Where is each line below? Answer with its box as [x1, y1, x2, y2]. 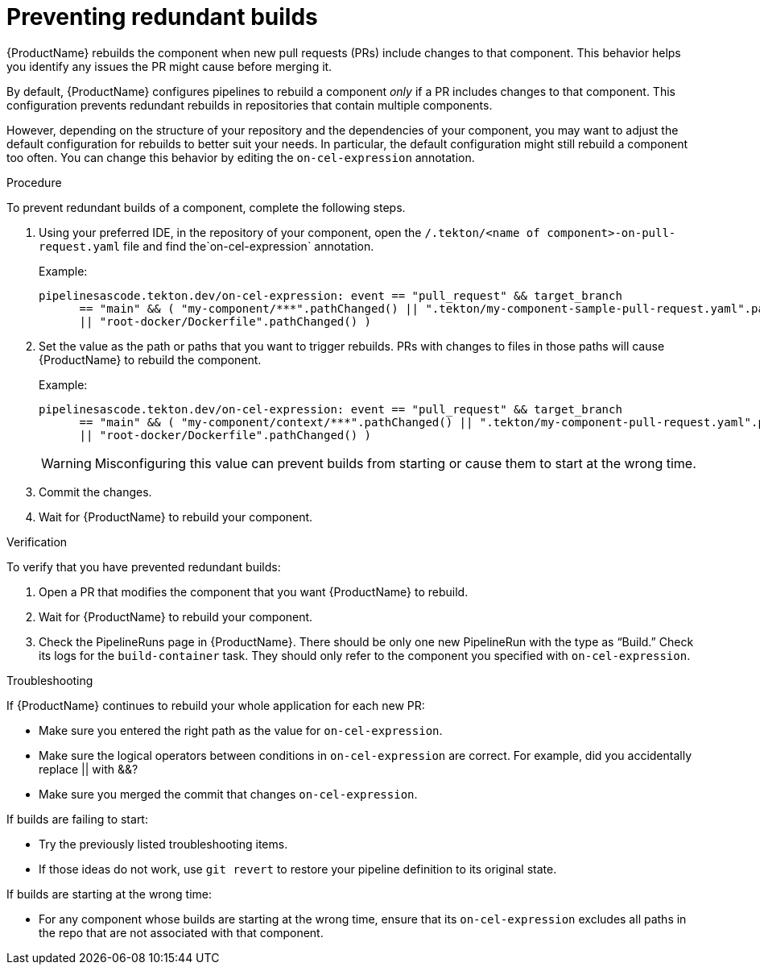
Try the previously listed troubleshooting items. [39, 836, 288, 851]
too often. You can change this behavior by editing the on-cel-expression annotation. [6, 150, 475, 164]
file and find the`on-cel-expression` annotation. [123, 239, 374, 253]
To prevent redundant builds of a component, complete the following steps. [6, 200, 406, 214]
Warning [41, 454, 92, 471]
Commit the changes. [39, 484, 152, 499]
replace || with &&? [39, 761, 138, 776]
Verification [6, 534, 68, 549]
